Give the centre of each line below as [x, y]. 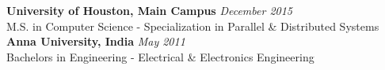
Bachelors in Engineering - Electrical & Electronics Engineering [160, 56]
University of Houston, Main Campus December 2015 [150, 10]
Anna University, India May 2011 [96, 41]
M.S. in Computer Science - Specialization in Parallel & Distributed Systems [193, 26]
